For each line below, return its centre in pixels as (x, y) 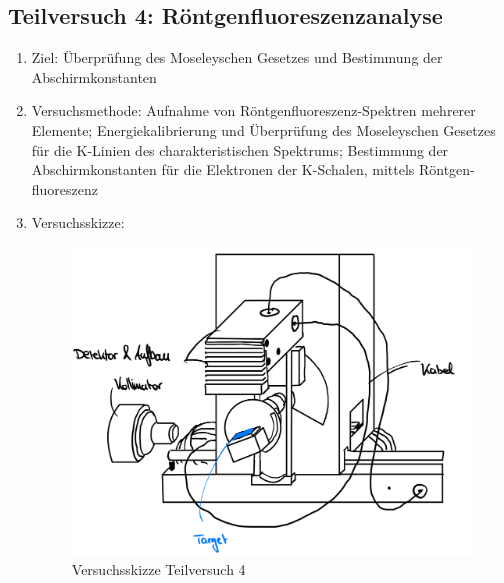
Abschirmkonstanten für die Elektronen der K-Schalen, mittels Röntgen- (253, 169)
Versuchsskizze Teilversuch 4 (158, 568)
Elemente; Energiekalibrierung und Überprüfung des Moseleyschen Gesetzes (263, 129)
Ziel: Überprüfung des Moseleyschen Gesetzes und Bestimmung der (237, 57)
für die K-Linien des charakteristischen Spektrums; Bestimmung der (240, 149)
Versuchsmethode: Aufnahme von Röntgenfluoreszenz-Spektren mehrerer (253, 110)
